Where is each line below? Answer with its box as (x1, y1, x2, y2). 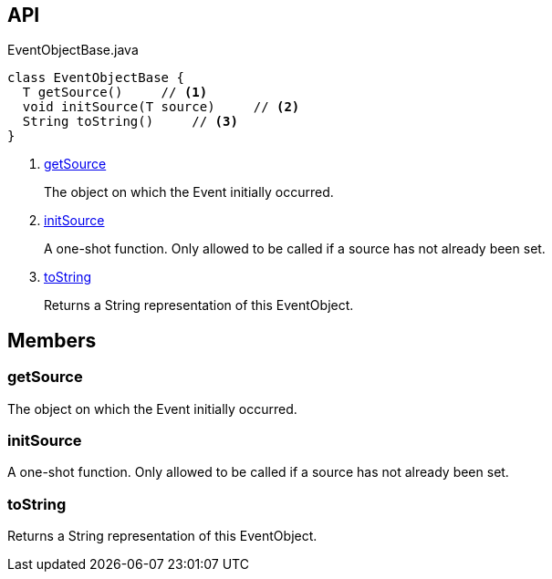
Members (7, 328, 97, 352)
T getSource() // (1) (22, 85, 208, 100)
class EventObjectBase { (7, 70, 184, 86)
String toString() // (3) (22, 114, 238, 129)
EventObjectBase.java (7, 42, 139, 58)
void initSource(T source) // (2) (22, 99, 300, 115)
